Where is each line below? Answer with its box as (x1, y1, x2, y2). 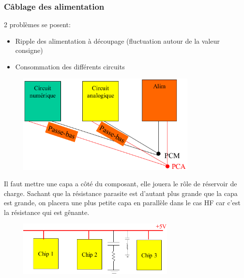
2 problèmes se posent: (4, 19, 71, 30)
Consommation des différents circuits (15, 62, 125, 71)
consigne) (15, 45, 43, 55)
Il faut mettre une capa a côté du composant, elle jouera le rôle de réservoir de (4, 178, 237, 188)
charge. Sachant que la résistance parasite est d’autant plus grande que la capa (4, 188, 238, 198)
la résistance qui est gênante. (4, 207, 90, 217)
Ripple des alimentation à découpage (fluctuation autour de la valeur (15, 35, 220, 46)
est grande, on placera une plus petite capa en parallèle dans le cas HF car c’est (4, 197, 241, 208)
